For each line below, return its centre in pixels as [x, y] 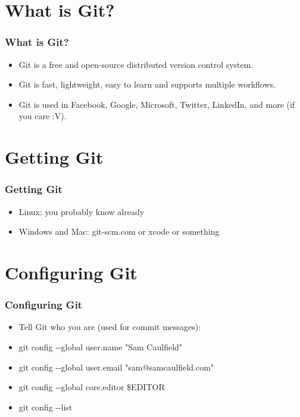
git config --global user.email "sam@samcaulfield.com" [116, 367]
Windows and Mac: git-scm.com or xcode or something [119, 231]
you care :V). [43, 116]
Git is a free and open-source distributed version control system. [136, 64]
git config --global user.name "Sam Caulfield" [101, 346]
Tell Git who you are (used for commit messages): [110, 327]
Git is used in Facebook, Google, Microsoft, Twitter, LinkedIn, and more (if [157, 104]
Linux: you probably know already [82, 211]
